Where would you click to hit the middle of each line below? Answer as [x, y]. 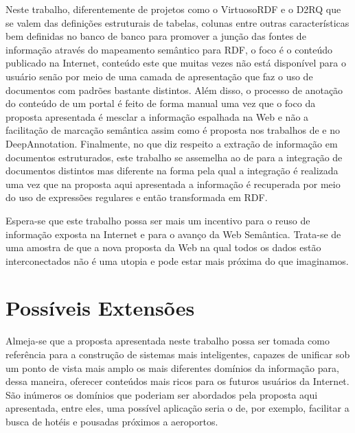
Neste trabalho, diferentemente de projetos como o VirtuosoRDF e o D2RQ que [173, 9]
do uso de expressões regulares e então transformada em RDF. [137, 197]
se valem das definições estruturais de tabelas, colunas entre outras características [177, 22]
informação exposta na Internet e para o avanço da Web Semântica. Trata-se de [173, 234]
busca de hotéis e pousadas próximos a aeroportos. [112, 421]
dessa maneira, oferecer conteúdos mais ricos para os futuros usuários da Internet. [177, 381]
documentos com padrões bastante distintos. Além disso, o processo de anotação [174, 90]
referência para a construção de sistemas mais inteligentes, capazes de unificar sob [178, 354]
